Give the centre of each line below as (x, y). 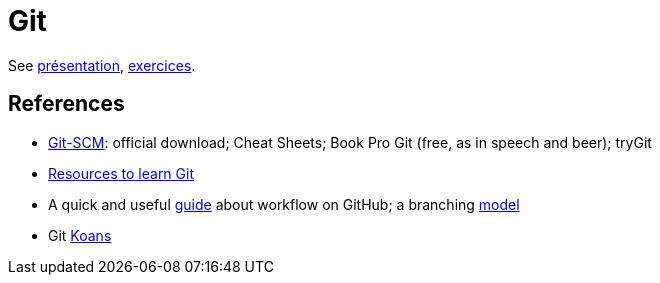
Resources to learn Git (121, 173)
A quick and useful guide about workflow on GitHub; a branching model (284, 204)
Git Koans (80, 235)
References (66, 104)
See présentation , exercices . (102, 65)
